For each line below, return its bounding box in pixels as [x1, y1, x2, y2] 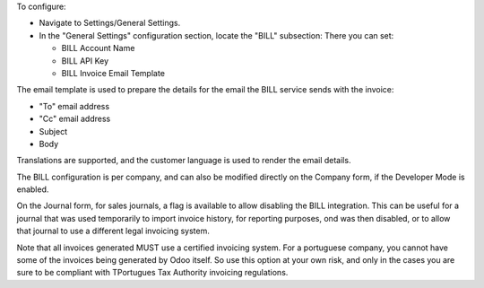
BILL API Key [61, 55, 109, 66]
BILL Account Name [61, 43, 135, 54]
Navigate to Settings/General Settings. [39, 18, 181, 29]
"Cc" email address [39, 113, 111, 125]
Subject [39, 126, 67, 136]
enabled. [16, 184, 49, 195]
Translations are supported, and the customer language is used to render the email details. [16, 155, 351, 166]
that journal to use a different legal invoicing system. [16, 225, 211, 237]
